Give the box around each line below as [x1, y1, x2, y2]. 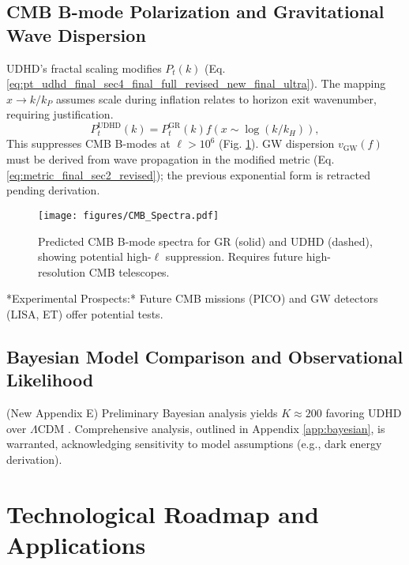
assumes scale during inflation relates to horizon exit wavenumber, [56, 90, 377, 107]
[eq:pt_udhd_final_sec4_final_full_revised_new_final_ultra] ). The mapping [6, 75, 386, 92]
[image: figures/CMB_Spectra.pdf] [38, 209, 220, 221]
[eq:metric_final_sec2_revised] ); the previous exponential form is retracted [6, 166, 370, 183]
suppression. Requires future [165, 248, 303, 265]
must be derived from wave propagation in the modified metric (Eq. [6, 151, 335, 168]
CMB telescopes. [88, 263, 170, 280]
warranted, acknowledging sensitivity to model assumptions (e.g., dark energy [6, 435, 382, 452]
